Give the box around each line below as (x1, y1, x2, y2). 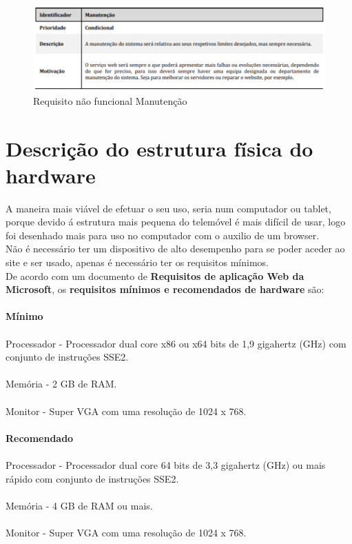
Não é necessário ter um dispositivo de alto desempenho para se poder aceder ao (6, 241, 345, 256)
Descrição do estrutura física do (6, 134, 313, 162)
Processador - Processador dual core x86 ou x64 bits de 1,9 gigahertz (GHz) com (6, 336, 346, 350)
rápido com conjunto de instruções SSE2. (6, 471, 179, 485)
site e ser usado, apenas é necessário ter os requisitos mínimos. (6, 255, 269, 270)
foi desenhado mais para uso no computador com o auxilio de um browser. (6, 228, 320, 242)
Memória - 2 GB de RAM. (6, 376, 117, 391)
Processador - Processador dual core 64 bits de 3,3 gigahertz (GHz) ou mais (6, 457, 326, 472)
